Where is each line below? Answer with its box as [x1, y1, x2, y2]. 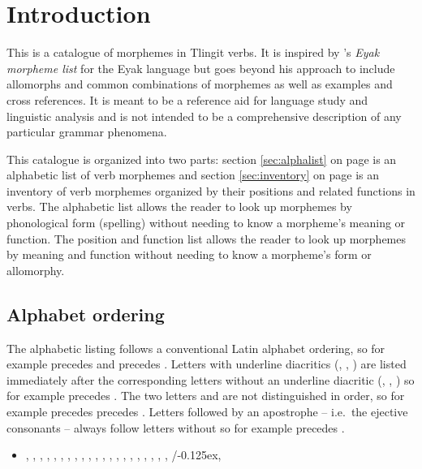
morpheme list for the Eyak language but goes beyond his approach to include [6, 59, 395, 76]
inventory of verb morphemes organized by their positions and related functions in [6, 182, 416, 199]
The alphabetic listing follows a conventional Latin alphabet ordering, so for [6, 339, 385, 356]
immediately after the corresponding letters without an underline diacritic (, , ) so [6, 371, 415, 388]
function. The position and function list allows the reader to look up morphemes [6, 230, 407, 247]
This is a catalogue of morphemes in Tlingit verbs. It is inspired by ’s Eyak [6, 44, 380, 61]
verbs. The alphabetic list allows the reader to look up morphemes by [6, 198, 352, 215]
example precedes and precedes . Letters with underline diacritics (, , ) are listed [6, 355, 407, 372]
